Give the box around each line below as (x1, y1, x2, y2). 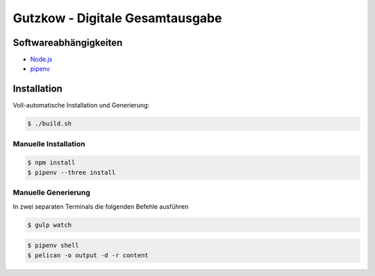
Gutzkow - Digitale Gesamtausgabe (12, 10, 222, 26)
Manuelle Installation (12, 139, 85, 148)
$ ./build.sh (27, 120, 72, 128)
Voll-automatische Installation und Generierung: (12, 101, 150, 110)
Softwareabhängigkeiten (12, 37, 123, 49)
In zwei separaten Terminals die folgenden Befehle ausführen (12, 202, 189, 211)
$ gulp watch (27, 221, 72, 229)
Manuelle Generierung (12, 188, 90, 198)
